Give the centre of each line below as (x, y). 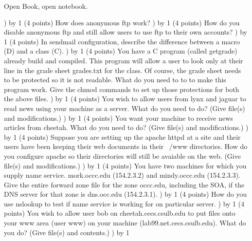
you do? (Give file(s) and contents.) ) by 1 (67, 232)
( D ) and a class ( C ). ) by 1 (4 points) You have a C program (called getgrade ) (121, 51)
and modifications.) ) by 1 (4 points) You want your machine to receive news (118, 118)
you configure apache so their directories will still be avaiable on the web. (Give (122, 156)
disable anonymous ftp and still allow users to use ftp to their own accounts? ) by (126, 32)
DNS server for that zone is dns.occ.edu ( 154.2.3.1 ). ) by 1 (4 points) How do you (126, 194)
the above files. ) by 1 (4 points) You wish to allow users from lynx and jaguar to (125, 99)
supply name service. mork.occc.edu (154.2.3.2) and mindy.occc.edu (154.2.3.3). (122, 175)
